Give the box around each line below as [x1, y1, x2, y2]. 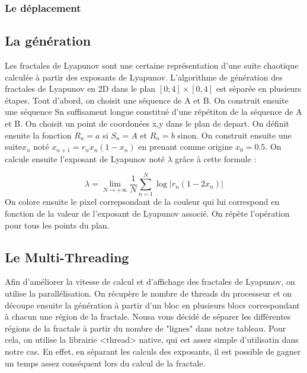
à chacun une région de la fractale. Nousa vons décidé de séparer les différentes [5, 310, 291, 323]
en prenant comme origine [138, 140, 233, 153]
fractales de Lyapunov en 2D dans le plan [5, 82, 156, 95]
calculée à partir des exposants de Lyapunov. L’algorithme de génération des [5, 70, 283, 83]
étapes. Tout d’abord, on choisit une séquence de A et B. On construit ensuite [5, 94, 289, 106]
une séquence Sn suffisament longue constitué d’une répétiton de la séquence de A [5, 105, 302, 118]
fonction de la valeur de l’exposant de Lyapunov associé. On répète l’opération [5, 207, 290, 219]
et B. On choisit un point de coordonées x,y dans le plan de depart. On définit [5, 117, 290, 130]
